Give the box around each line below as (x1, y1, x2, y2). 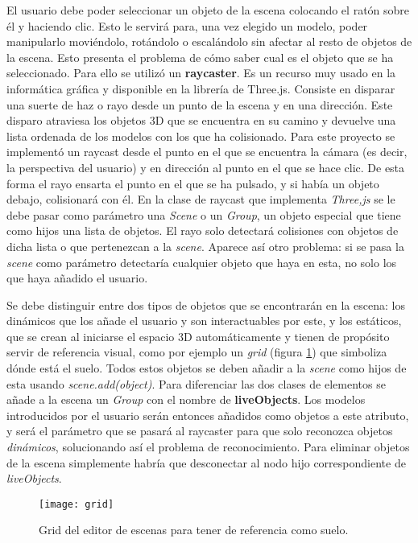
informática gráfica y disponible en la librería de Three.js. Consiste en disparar (6, 80, 395, 97)
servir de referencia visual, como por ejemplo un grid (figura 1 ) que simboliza (6, 343, 387, 360)
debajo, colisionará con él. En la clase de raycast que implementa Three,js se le (6, 191, 395, 208)
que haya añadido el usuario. (6, 269, 148, 286)
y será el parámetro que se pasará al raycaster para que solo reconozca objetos (6, 422, 393, 439)
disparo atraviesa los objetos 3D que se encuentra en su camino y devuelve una (6, 112, 396, 129)
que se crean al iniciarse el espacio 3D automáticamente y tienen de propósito (6, 327, 390, 344)
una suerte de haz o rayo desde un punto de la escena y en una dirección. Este (6, 96, 393, 113)
